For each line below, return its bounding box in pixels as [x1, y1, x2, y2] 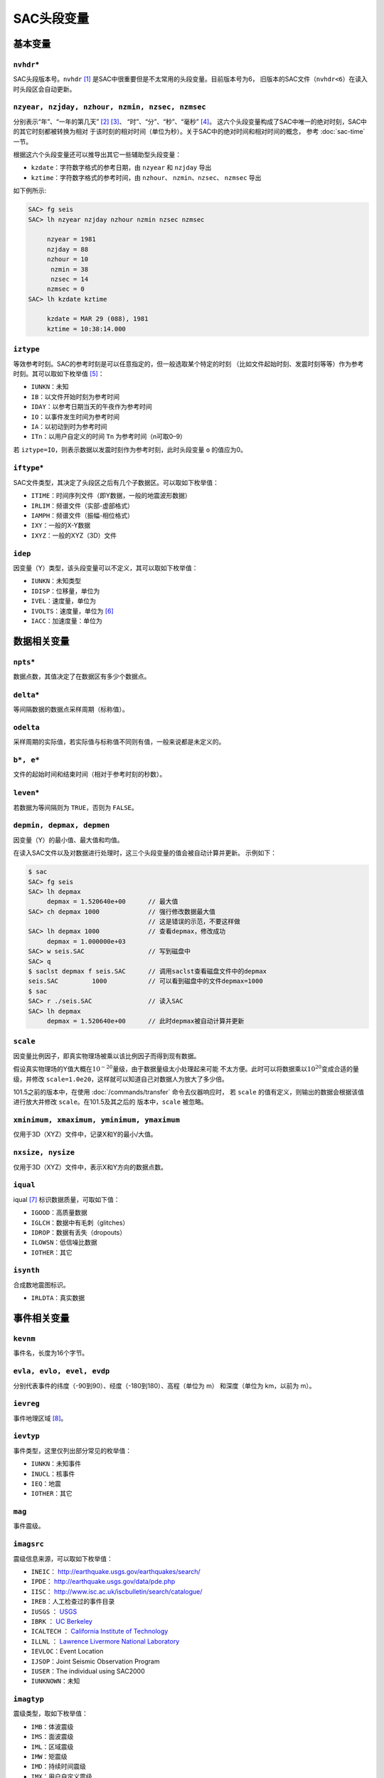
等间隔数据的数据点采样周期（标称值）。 [13, 705, 129, 714]
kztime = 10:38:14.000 [46, 324, 126, 333]
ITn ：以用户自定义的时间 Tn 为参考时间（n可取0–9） [31, 432, 186, 441]
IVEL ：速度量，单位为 [31, 597, 96, 605]
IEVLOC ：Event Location [31, 1647, 104, 1656]
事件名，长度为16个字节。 [13, 1348, 89, 1358]
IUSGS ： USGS [31, 1607, 78, 1616]
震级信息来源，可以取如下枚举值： [13, 1554, 113, 1563]
